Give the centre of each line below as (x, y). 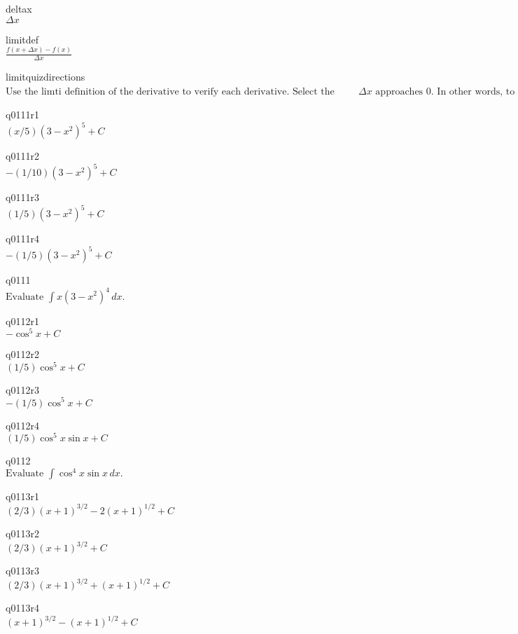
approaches (399, 92)
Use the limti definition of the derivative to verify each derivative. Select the (170, 92)
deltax (19, 8)
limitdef (22, 39)
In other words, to (476, 92)
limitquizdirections (45, 77)
